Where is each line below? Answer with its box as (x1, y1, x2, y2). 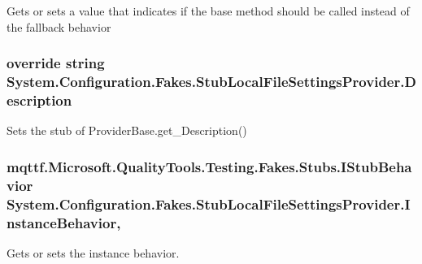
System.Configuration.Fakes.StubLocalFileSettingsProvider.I (7, 193, 411, 214)
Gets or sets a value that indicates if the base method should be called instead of (7, 2, 410, 19)
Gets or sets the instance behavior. (7, 244, 180, 261)
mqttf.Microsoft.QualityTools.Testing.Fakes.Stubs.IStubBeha (7, 156, 412, 176)
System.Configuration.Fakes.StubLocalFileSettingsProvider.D (7, 71, 416, 92)
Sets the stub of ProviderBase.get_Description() (7, 122, 247, 139)
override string (7, 53, 105, 73)
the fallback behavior (7, 18, 111, 35)
